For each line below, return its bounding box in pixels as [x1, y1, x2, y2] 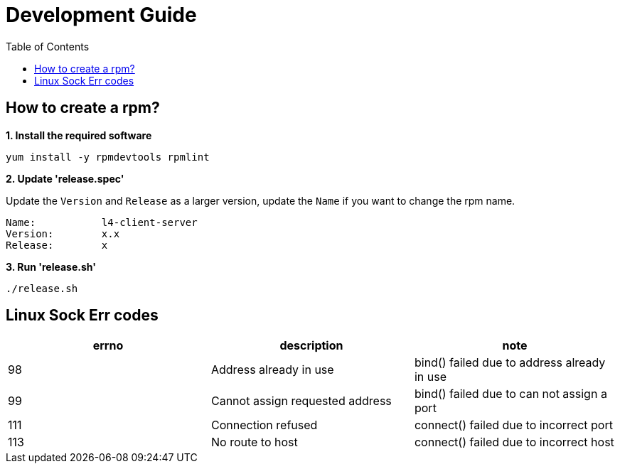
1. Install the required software [6, 129, 152, 141]
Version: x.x [6, 227, 120, 239]
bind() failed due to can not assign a [414, 387, 607, 401]
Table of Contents [6, 40, 90, 53]
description [279, 338, 343, 353]
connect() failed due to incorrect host [414, 435, 614, 450]
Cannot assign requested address [210, 394, 392, 409]
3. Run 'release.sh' [6, 260, 96, 273]
